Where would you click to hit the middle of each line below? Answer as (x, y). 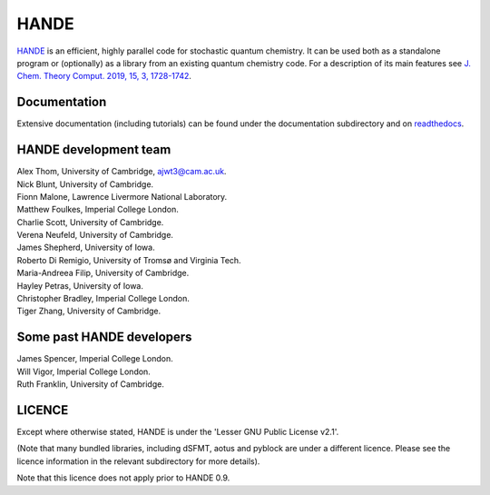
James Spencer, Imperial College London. (95, 359)
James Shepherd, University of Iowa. (86, 247)
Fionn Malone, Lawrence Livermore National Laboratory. (122, 196)
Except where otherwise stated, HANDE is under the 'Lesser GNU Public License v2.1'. (178, 432)
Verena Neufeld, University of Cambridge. (95, 235)
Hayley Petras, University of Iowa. (80, 285)
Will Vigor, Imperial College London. (84, 371)
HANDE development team (94, 150)
